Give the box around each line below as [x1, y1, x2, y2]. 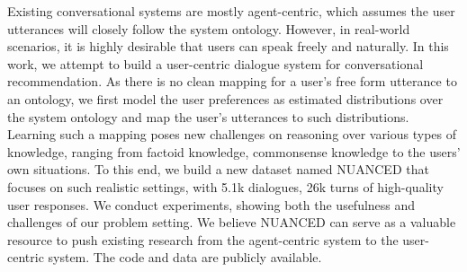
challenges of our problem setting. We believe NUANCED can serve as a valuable [7, 213, 456, 232]
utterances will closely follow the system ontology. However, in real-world [7, 19, 410, 38]
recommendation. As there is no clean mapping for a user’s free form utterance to [7, 72, 457, 91]
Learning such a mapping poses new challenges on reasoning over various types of [7, 125, 457, 144]
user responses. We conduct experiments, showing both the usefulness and [7, 195, 416, 214]
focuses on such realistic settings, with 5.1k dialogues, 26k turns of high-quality [7, 177, 444, 196]
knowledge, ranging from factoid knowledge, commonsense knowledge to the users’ [7, 142, 461, 161]
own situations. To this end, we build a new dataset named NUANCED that [7, 160, 429, 179]
